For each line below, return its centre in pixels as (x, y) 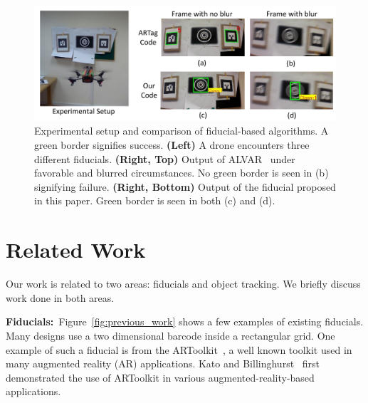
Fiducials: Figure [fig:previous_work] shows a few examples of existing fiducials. (185, 321)
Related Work (76, 250)
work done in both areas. (60, 297)
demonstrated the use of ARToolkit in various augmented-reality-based (160, 377)
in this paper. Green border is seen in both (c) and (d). (155, 200)
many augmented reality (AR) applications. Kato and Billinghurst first (163, 363)
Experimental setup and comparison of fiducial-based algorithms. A (182, 131)
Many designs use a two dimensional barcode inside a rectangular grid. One (170, 335)
